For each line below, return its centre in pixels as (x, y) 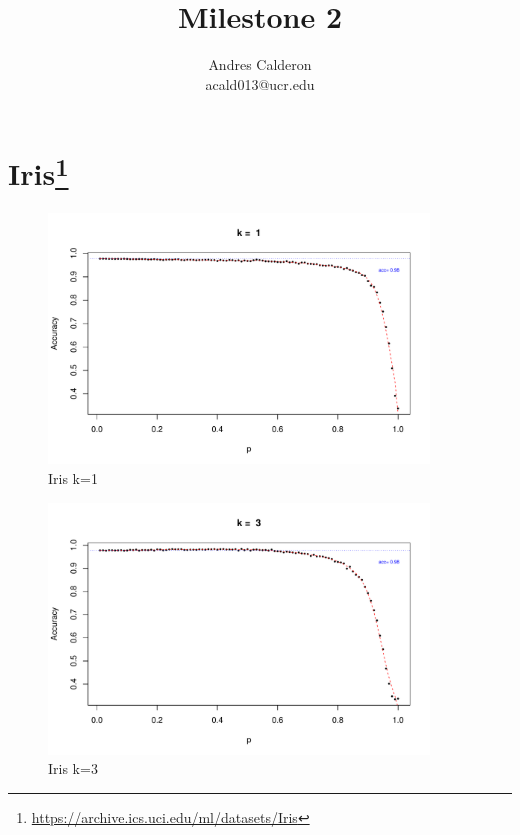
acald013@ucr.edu (260, 83)
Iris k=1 (73, 478)
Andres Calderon (260, 64)
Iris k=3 (73, 768)
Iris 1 (38, 171)
